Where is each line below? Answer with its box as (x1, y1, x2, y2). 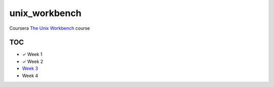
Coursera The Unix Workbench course (9, 25, 90, 31)
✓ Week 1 (22, 51, 43, 57)
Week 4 (22, 72, 39, 78)
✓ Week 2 (22, 58, 43, 64)
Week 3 (22, 65, 38, 71)
